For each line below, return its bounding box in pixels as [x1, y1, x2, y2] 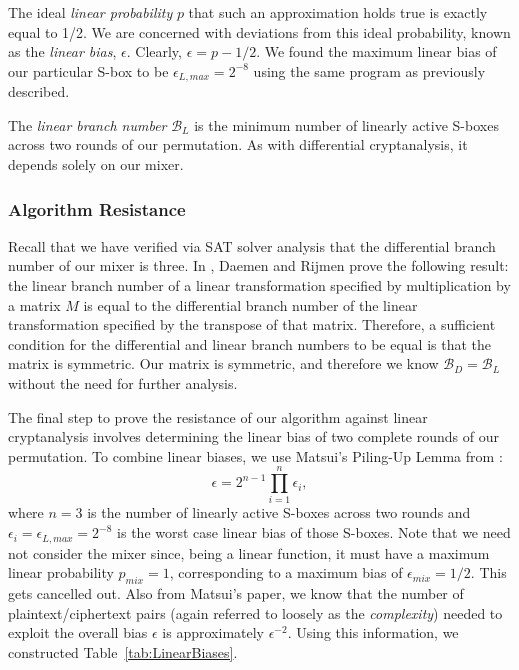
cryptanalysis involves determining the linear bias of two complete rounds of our [8, 426, 499, 447]
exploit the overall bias [8, 622, 148, 643]
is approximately [162, 622, 264, 643]
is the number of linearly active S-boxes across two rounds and [87, 502, 471, 523]
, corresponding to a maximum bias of [169, 562, 403, 583]
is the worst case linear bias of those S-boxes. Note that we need [117, 522, 511, 543]
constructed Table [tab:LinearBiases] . [8, 641, 238, 662]
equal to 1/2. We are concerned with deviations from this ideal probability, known [8, 21, 511, 42]
